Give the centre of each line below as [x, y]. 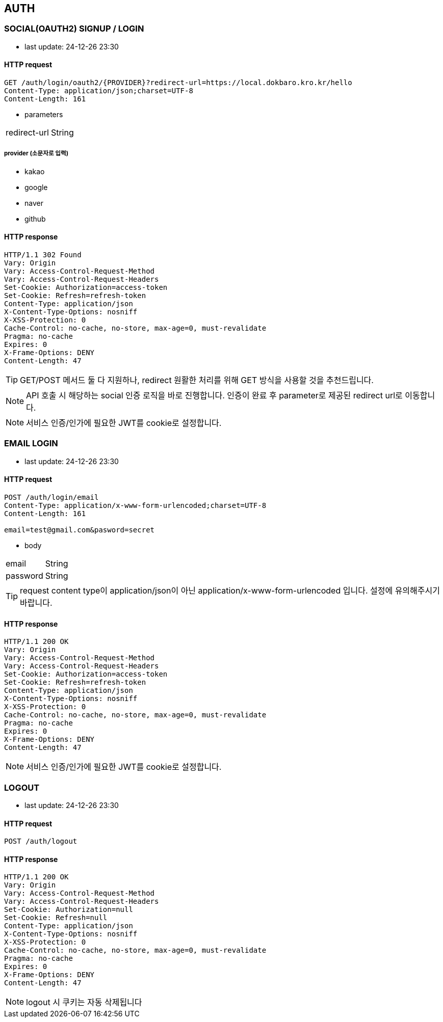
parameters [44, 115]
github [35, 219]
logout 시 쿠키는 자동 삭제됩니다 [84, 1002]
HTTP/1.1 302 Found [43, 255]
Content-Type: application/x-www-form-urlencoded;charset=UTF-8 [135, 505]
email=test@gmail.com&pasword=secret [80, 530]
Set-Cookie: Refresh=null [56, 918]
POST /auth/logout [41, 841]
